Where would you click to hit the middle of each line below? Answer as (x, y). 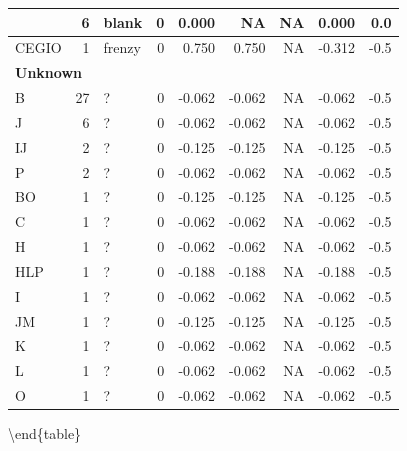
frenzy (122, 47)
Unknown (48, 72)
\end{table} (45, 433)
